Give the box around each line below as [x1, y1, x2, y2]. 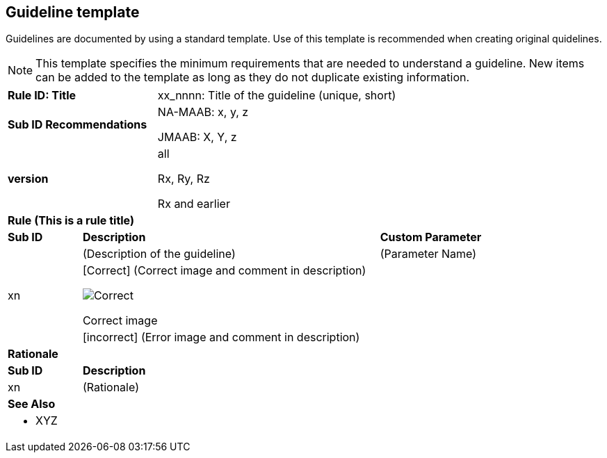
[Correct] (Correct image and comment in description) [82, 263, 366, 278]
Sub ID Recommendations [8, 117, 147, 132]
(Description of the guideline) [82, 247, 236, 261]
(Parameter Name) [380, 247, 477, 261]
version [8, 172, 49, 186]
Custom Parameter [380, 230, 482, 245]
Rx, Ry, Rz [157, 172, 210, 186]
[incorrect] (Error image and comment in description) [82, 330, 360, 345]
